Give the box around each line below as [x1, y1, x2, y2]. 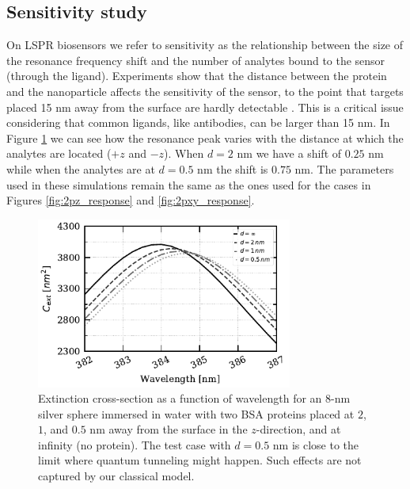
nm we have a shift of [237, 145, 342, 162]
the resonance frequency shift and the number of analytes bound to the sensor [6, 52, 385, 68]
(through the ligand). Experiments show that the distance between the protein [6, 67, 387, 84]
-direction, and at [256, 421, 341, 437]
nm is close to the [272, 436, 359, 453]
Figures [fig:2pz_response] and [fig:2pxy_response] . [6, 192, 255, 208]
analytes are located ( [6, 145, 112, 162]
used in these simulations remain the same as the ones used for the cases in [6, 176, 371, 193]
